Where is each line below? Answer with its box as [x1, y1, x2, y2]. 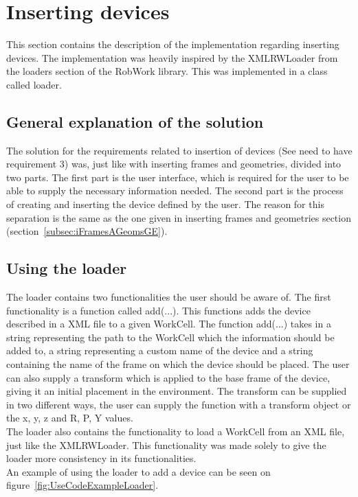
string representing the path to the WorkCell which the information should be [6, 330, 335, 344]
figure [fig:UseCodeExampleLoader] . [6, 478, 159, 492]
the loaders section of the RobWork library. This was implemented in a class [6, 64, 328, 78]
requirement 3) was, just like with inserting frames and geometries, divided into [6, 157, 342, 171]
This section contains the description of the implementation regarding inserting [6, 37, 339, 51]
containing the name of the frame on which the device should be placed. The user [6, 357, 350, 371]
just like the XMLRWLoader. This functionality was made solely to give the [6, 437, 326, 452]
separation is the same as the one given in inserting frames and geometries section [6, 210, 351, 224]
